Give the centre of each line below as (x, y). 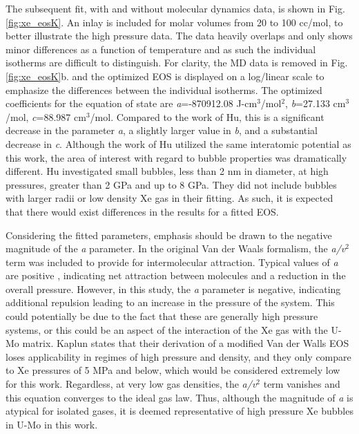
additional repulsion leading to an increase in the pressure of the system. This (170, 302)
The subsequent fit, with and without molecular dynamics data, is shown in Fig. (175, 8)
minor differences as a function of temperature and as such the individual (161, 49)
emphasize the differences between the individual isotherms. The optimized (164, 89)
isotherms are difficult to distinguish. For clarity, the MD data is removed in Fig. (177, 63)
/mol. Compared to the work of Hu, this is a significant (207, 116)
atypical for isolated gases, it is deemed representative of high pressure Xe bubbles (179, 411)
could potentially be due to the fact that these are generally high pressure (162, 316)
